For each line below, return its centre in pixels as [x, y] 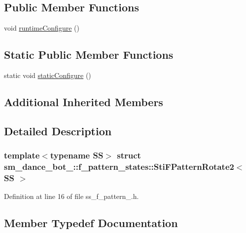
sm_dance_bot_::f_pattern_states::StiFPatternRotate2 [119, 166]
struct [129, 155]
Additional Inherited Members [84, 101]
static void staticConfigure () [48, 75]
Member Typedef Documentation [91, 223]
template [22, 155]
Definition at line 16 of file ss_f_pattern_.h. [71, 196]
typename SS [77, 155]
